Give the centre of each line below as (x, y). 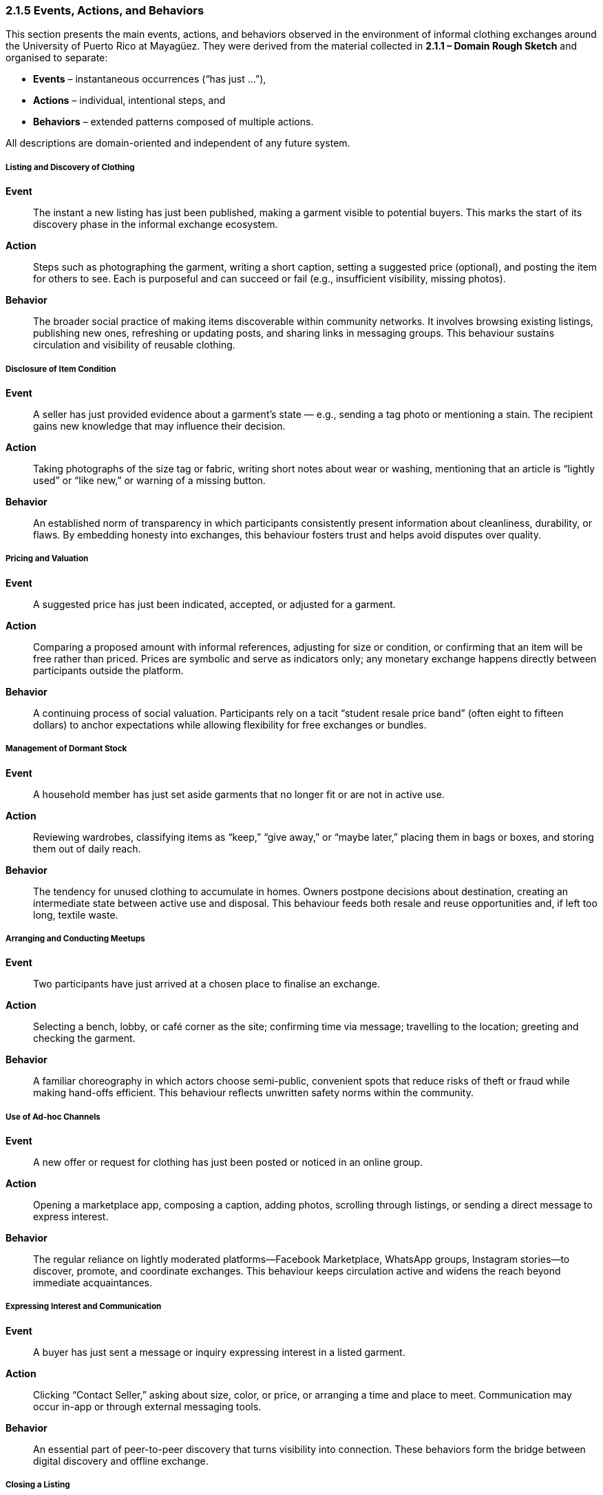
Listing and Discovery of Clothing (70, 167)
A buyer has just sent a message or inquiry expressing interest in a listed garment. (219, 1352)
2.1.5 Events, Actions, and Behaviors (105, 10)
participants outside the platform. (108, 670)
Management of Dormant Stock (66, 749)
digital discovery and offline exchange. (121, 1461)
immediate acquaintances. (93, 1283)
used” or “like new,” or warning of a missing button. (149, 480)
